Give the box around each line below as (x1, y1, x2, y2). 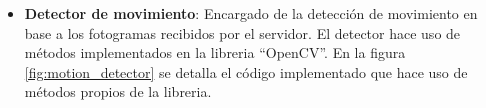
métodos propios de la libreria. (24, 81, 212, 102)
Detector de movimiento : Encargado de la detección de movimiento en (24, 3, 478, 23)
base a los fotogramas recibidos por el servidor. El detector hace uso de (24, 22, 461, 43)
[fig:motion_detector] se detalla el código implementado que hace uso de (24, 61, 468, 82)
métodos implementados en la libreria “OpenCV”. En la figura (24, 42, 406, 63)
